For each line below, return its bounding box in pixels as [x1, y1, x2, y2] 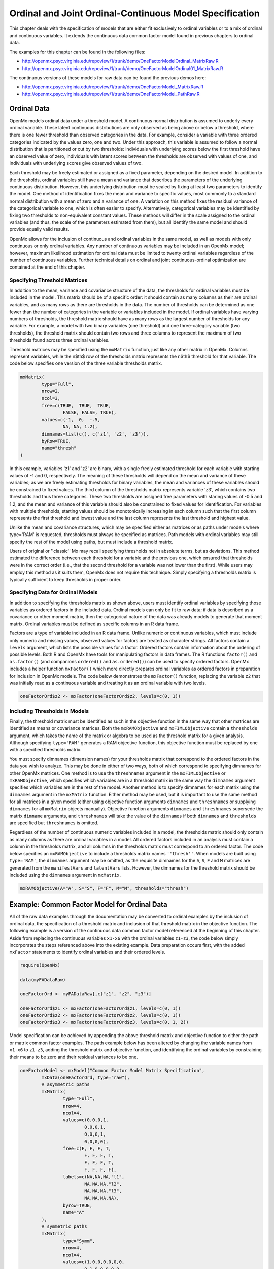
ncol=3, [41, 395, 61, 401]
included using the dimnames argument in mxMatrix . [9, 872, 121, 878]
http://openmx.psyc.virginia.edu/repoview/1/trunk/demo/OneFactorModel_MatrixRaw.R [22, 84, 204, 90]
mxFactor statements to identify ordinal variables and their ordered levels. [9, 949, 166, 955]
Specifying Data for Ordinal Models [9, 589, 98, 596]
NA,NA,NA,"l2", [84, 1181, 122, 1187]
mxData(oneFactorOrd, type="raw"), [41, 1075, 130, 1080]
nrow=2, [41, 388, 61, 394]
